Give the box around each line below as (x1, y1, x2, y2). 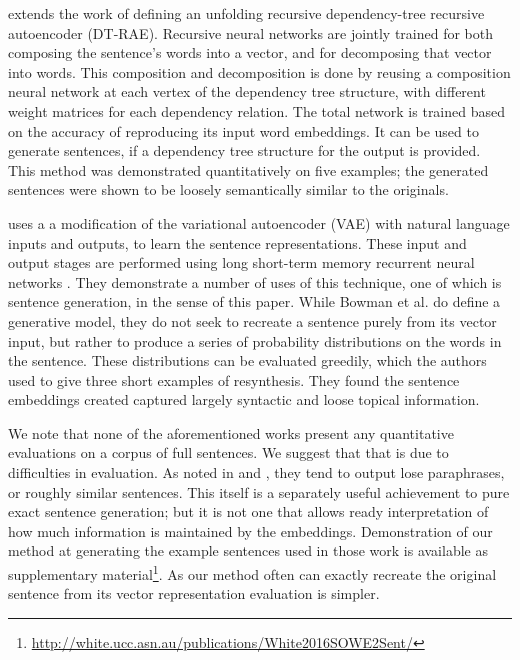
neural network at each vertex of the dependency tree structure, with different (8, 81, 486, 102)
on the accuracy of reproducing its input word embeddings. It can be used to (8, 120, 479, 141)
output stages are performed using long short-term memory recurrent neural (8, 252, 475, 273)
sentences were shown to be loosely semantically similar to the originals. (8, 179, 449, 200)
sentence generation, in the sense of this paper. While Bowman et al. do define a (8, 291, 501, 312)
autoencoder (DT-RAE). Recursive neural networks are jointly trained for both (8, 22, 494, 43)
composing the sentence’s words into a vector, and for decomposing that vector (8, 42, 492, 63)
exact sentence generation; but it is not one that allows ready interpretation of (8, 501, 489, 522)
